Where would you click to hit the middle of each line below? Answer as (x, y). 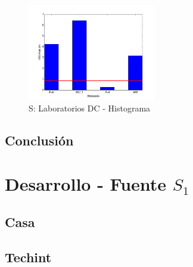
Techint (28, 257)
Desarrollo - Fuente (86, 184)
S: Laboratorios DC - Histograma (90, 108)
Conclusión (39, 140)
